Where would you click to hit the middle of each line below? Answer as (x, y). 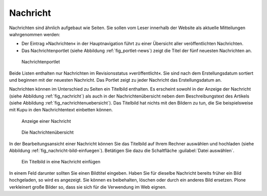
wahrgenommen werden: (35, 34)
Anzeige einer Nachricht (46, 121)
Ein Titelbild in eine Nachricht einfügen (61, 162)
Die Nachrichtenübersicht (48, 132)
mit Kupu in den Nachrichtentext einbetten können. (61, 110)
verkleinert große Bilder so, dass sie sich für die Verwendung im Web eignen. (88, 187)
